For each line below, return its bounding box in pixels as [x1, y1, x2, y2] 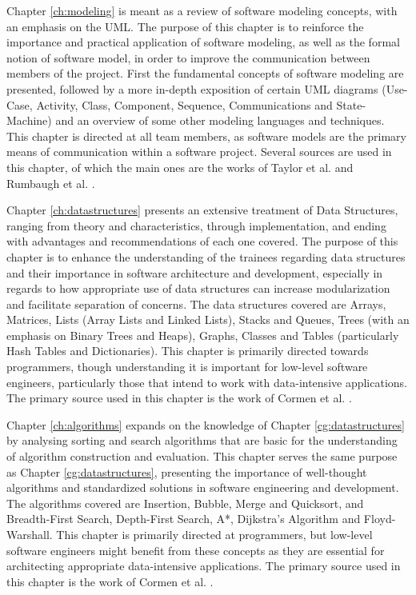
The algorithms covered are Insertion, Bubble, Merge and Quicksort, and [6, 494, 364, 511]
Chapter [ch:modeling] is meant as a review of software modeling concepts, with [6, 2, 398, 18]
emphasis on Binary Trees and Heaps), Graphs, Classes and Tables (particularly [6, 326, 399, 343]
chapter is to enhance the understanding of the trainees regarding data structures [6, 248, 406, 265]
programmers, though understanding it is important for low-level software [6, 358, 368, 375]
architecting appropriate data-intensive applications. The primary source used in [6, 557, 401, 574]
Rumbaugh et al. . [6, 174, 95, 191]
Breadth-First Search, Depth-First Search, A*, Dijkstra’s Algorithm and [6, 510, 361, 527]
